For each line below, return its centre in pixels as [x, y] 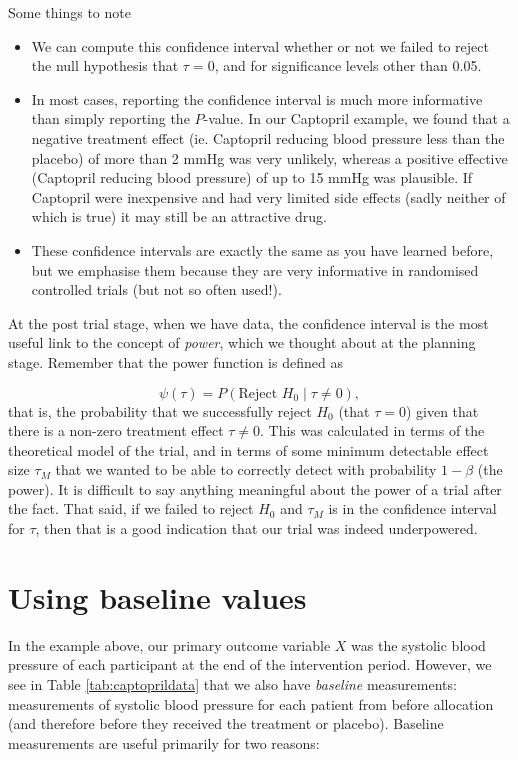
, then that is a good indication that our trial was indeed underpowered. [256, 528]
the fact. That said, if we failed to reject [131, 508]
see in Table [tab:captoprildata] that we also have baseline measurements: [232, 683]
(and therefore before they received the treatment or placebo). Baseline [226, 723]
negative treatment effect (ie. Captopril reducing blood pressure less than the [268, 137]
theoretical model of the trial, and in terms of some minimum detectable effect [248, 449]
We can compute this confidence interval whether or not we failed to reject [260, 45]
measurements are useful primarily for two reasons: [164, 742]
